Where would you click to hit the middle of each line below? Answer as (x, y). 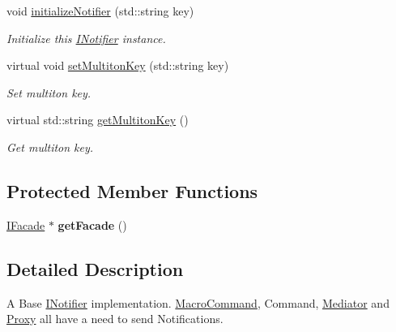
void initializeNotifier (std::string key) (100, 11)
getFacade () (92, 224)
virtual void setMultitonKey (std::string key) (118, 65)
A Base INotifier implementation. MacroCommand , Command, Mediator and (198, 302)
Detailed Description (95, 268)
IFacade (26, 224)
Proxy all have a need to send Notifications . (115, 319)
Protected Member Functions (132, 190)
